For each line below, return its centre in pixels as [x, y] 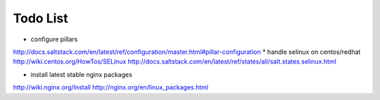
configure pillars [54, 39]
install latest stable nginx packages [82, 74]
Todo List [40, 18]
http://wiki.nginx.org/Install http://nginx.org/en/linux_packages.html [111, 87]
